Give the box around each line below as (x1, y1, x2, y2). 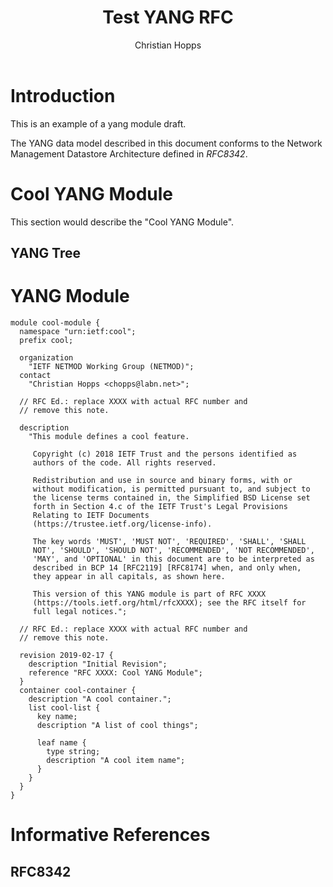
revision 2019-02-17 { (19, 650, 114, 660)
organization (19, 352, 74, 363)
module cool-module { (10, 317, 101, 328)
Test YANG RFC (102, 6, 234, 29)
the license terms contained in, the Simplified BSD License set (32, 492, 311, 503)
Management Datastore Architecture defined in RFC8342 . (10, 147, 248, 160)
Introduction (10, 84, 116, 107)
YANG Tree (10, 245, 82, 262)
